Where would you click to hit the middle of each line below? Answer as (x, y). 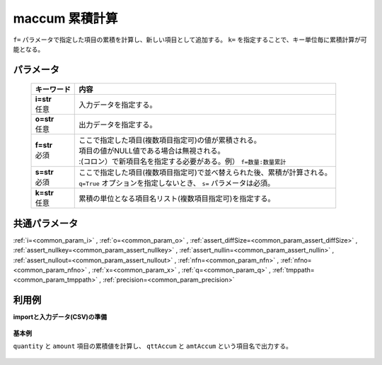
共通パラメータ (46, 223)
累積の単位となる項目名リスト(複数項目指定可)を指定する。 (177, 199)
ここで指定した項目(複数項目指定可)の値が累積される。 (170, 140)
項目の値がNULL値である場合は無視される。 (152, 151)
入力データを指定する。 (118, 105)
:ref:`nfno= (296, 260)
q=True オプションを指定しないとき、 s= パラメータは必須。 (177, 183)
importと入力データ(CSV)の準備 (60, 317)
